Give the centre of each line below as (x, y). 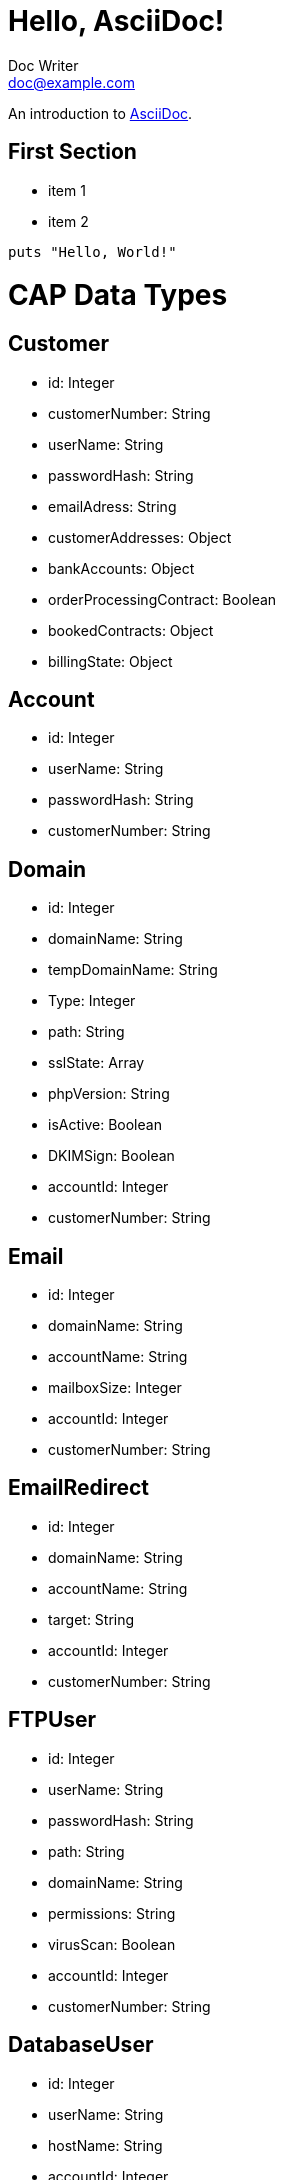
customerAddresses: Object (140, 537)
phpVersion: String (109, 1094)
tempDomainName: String (133, 970)
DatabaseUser (81, 2045)
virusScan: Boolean (112, 1944)
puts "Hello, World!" (92, 251)
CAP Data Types (118, 295)
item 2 (68, 221)
